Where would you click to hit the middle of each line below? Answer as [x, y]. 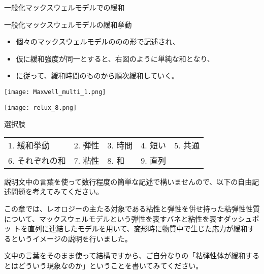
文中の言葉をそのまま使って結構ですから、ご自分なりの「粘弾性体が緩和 [125, 255]
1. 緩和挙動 [29, 145]
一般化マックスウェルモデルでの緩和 [64, 7]
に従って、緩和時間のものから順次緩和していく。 [97, 75]
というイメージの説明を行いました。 [71, 238]
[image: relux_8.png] [41, 108]
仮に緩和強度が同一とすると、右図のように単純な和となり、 [115, 58]
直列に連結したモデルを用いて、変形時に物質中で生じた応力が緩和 [138, 229]
